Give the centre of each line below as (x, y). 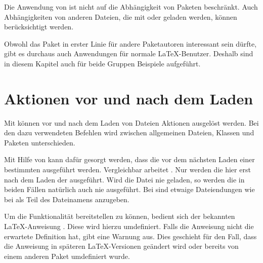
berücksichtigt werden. (39, 27)
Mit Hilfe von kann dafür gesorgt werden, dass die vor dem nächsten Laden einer (129, 159)
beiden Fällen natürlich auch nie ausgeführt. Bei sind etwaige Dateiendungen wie (129, 189)
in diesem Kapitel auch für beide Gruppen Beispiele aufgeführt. (102, 63)
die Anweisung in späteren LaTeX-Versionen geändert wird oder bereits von (121, 246)
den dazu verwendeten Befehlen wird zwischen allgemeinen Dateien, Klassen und (129, 133)
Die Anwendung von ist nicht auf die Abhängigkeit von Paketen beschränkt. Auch (131, 7)
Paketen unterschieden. (40, 142)
